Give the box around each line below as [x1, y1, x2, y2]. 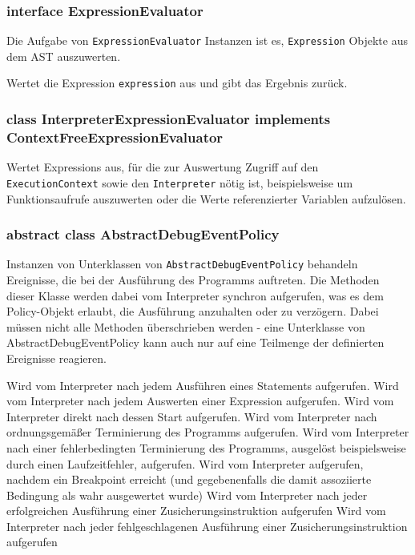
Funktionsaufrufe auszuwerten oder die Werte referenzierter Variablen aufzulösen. [6, 190, 406, 207]
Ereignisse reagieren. [6, 349, 107, 366]
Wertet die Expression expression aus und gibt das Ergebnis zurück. [6, 74, 348, 91]
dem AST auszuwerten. [6, 47, 121, 64]
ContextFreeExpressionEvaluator [6, 127, 224, 147]
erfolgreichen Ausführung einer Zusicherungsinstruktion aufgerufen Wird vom [6, 502, 386, 519]
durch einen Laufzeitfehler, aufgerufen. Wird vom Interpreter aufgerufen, [6, 455, 364, 472]
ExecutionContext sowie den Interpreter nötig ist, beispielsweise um [6, 174, 353, 191]
